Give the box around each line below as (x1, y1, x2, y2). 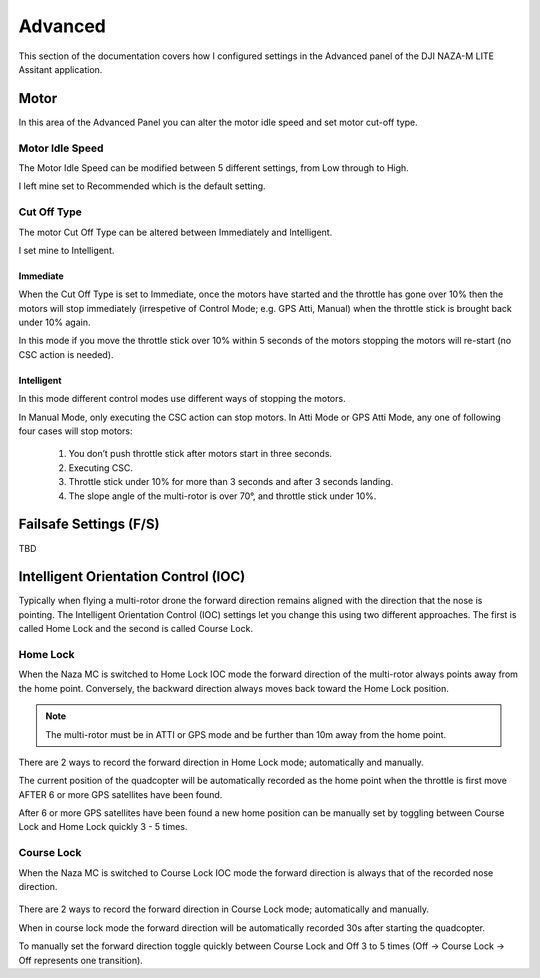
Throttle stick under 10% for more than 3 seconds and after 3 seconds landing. (68, 476, 394, 488)
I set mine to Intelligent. (18, 244, 115, 256)
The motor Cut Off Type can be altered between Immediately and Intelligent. (18, 226, 333, 238)
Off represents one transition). (18, 954, 144, 966)
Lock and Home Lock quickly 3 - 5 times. (18, 821, 188, 833)
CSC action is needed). (18, 348, 114, 360)
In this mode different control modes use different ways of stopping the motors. (18, 393, 346, 405)
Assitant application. (18, 63, 103, 75)
